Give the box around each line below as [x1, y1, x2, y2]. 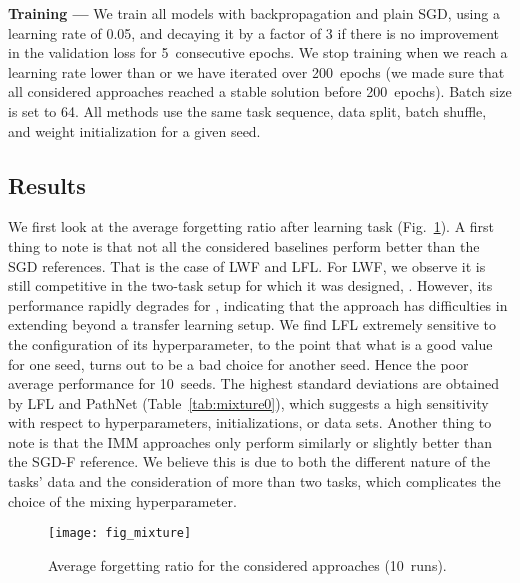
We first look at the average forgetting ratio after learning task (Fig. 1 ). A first [8, 216, 495, 237]
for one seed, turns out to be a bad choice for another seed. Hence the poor [8, 353, 469, 374]
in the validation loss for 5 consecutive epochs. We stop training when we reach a [8, 42, 508, 63]
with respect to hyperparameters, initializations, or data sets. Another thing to [8, 412, 492, 433]
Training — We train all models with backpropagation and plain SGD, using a [8, 3, 500, 23]
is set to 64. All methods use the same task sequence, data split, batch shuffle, [8, 100, 487, 121]
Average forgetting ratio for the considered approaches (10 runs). [48, 554, 447, 575]
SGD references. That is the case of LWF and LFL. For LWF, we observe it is [8, 255, 486, 276]
